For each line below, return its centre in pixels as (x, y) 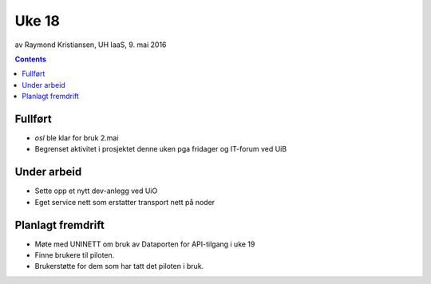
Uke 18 (37, 21)
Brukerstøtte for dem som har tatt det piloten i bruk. (119, 266)
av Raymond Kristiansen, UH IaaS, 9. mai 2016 (91, 45)
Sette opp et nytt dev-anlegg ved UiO (96, 191)
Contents (31, 59)
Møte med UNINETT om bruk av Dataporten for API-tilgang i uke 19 (145, 244)
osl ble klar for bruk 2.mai (77, 138)
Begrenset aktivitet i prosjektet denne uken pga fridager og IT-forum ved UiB (161, 149)
